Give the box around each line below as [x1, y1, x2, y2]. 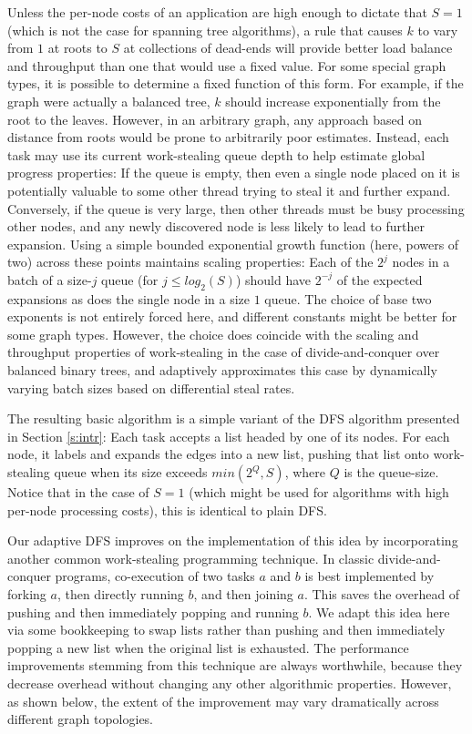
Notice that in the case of [7, 483, 149, 502]
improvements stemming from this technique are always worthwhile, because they [7, 656, 463, 675]
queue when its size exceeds [54, 463, 208, 482]
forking [7, 585, 46, 604]
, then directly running [56, 585, 184, 604]
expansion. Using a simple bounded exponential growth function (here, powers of [7, 234, 459, 253]
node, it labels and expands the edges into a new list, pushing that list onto [7, 444, 429, 464]
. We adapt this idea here [308, 602, 450, 621]
